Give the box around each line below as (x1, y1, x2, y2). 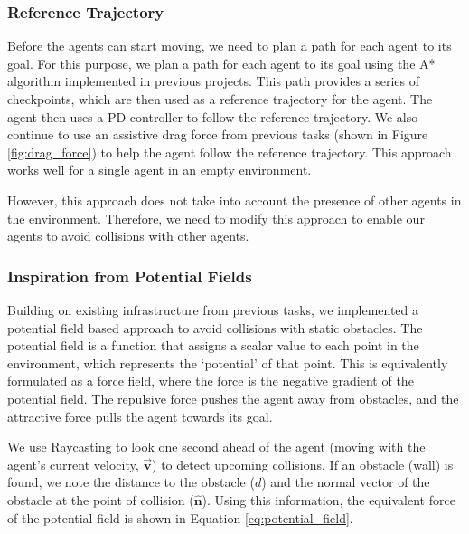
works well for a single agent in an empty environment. (7, 160, 312, 179)
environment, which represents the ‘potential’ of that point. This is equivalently (7, 353, 448, 372)
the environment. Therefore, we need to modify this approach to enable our (7, 208, 425, 227)
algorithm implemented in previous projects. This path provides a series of (7, 72, 420, 91)
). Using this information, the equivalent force (202, 490, 455, 509)
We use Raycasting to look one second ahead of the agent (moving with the (7, 437, 426, 456)
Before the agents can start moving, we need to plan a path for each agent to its (7, 36, 452, 55)
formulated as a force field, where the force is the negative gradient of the (7, 371, 414, 390)
